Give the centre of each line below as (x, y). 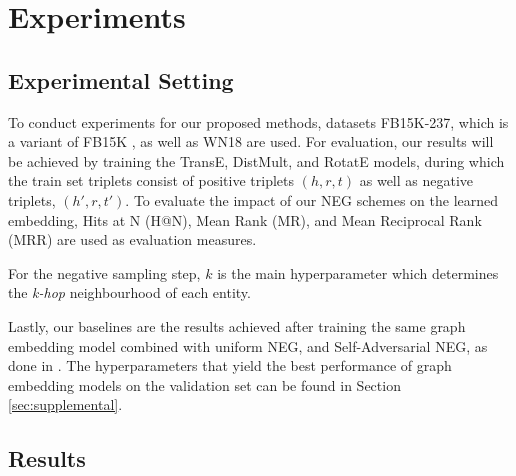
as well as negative (416, 180)
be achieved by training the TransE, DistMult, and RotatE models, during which (256, 160)
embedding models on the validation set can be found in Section (204, 384)
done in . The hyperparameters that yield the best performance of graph (230, 365)
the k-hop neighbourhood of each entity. (129, 292)
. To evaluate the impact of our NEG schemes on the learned (312, 199)
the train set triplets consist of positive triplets (151, 180)
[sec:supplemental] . (65, 404)
